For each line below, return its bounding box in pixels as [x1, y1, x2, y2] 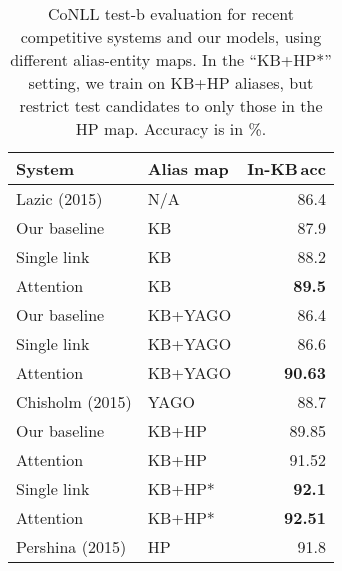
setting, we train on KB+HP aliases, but [28, 71, 314, 94]
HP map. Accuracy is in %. [75, 117, 267, 140]
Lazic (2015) [16, 187, 103, 210]
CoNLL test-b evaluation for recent [47, 2, 294, 25]
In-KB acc [247, 157, 326, 180]
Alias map [147, 157, 229, 180]
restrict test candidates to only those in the [19, 94, 323, 117]
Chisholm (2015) [16, 390, 132, 413]
